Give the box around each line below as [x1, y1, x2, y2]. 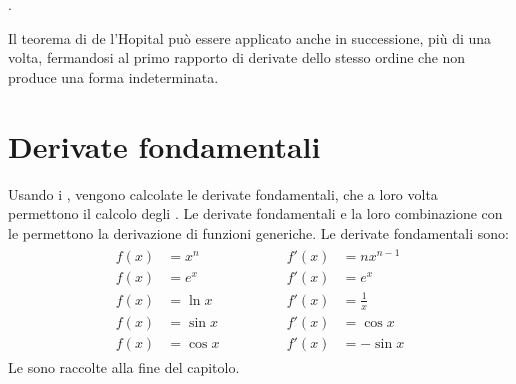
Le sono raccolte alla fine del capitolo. [8, 356, 240, 377]
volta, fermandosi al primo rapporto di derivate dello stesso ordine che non [8, 47, 466, 68]
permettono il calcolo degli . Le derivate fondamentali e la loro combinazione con [8, 203, 503, 224]
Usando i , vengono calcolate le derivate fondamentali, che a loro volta [8, 183, 438, 204]
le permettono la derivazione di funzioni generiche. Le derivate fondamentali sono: [8, 222, 509, 243]
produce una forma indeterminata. [8, 66, 219, 87]
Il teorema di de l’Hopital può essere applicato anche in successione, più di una [8, 27, 492, 48]
